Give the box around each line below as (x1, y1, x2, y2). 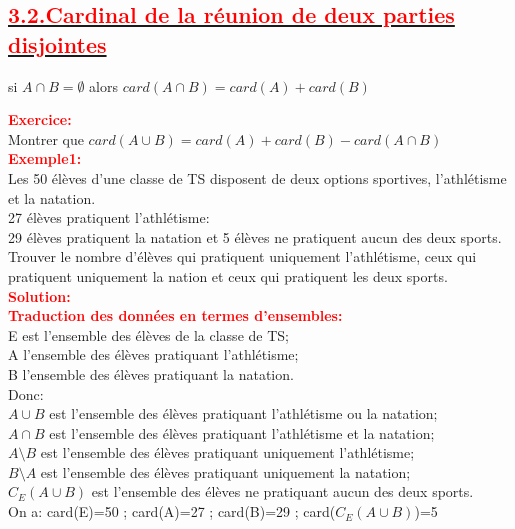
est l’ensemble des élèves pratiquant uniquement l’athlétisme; (40, 442, 415, 463)
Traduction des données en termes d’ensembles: (8, 305, 343, 326)
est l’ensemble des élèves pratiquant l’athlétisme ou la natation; (49, 403, 438, 424)
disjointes (8, 28, 107, 59)
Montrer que (8, 128, 84, 149)
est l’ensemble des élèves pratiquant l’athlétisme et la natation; (49, 422, 435, 443)
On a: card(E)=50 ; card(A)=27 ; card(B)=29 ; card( (8, 501, 336, 522)
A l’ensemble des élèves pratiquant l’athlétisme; (8, 344, 299, 365)
